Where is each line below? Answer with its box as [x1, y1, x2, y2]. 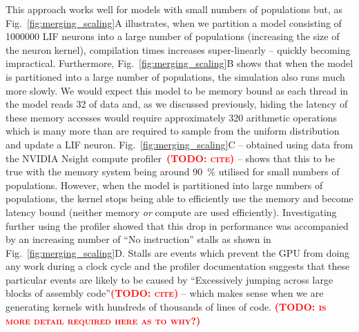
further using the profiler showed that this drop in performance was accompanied [6, 218, 349, 233]
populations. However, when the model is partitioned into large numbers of [6, 177, 323, 192]
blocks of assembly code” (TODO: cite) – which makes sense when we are [6, 286, 324, 300]
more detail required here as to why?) [6, 313, 201, 327]
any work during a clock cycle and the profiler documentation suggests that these [6, 259, 350, 273]
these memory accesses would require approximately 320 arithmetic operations [6, 110, 338, 124]
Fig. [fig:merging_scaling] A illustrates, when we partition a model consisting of [6, 15, 342, 30]
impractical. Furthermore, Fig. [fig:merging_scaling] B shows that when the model [6, 56, 353, 70]
